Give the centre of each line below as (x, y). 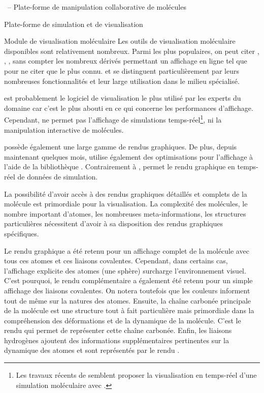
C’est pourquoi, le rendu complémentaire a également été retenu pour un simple (128, 280)
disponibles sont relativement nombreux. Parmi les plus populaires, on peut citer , (132, 51)
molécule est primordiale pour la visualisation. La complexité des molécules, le (126, 204)
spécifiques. (22, 233)
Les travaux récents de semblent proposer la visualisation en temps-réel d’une (136, 375)
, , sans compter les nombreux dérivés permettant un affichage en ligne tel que (126, 61)
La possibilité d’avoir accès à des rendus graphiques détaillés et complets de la (126, 193)
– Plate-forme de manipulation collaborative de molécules (97, 7)
